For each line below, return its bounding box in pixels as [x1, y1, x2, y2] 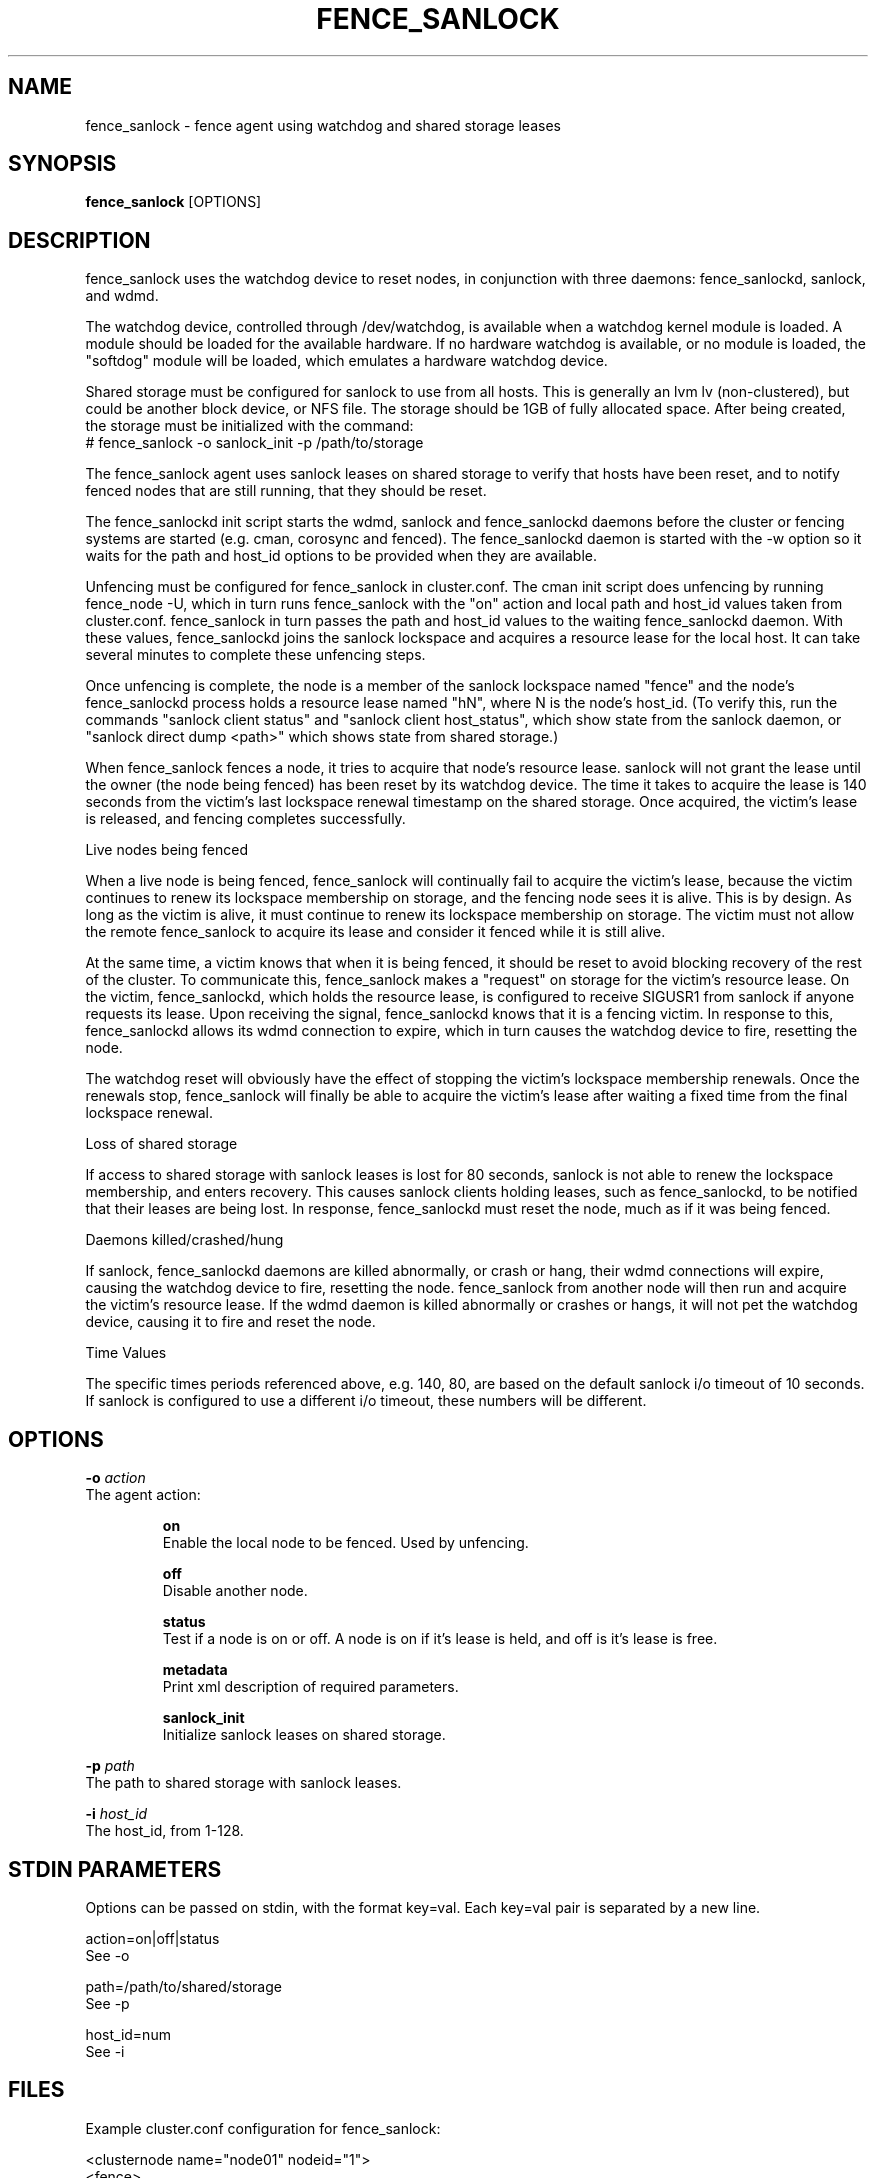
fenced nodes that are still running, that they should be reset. [85, 482, 487, 500]
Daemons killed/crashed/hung [85, 1231, 284, 1249]
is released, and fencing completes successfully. [85, 810, 406, 828]
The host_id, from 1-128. [85, 1822, 244, 1840]
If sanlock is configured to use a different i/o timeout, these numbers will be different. [85, 1392, 647, 1410]
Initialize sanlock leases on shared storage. [162, 1726, 446, 1744]
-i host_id [85, 1805, 148, 1823]
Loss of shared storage [85, 1135, 238, 1153]
